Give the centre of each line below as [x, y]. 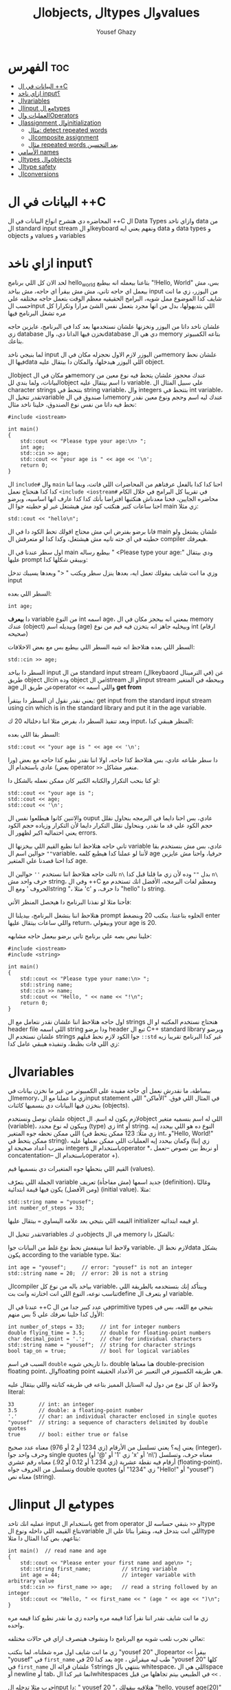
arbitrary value [31, 1581]
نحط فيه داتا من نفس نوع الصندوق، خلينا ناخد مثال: [72, 405]
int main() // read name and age [57, 1551]
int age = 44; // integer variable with [108, 1575]
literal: [16, 1392]
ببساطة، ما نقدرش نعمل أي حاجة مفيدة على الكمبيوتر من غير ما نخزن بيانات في [110, 1091]
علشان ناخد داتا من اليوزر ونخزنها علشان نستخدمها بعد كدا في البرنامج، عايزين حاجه [114, 327]
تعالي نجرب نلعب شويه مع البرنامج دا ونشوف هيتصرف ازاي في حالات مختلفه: [107, 1639]
